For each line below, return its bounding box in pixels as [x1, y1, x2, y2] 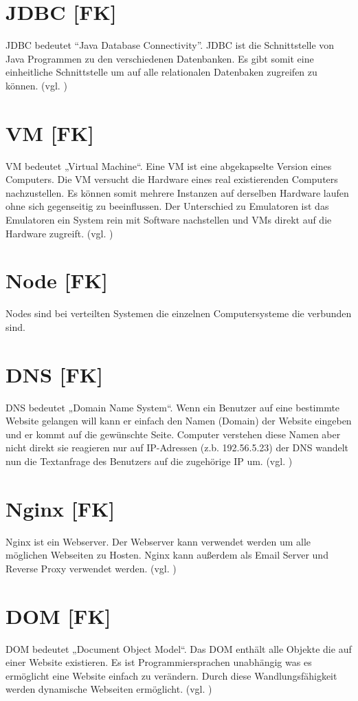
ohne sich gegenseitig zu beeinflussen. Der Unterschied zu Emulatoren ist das [5, 199, 329, 213]
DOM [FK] [5, 601, 111, 629]
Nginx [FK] [5, 494, 115, 522]
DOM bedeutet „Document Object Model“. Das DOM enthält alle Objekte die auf [5, 641, 352, 656]
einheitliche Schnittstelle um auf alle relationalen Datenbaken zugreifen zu [5, 65, 317, 79]
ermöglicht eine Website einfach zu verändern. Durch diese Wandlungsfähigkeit [5, 668, 337, 682]
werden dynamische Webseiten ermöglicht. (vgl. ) [5, 682, 212, 696]
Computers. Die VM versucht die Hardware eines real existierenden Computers [5, 172, 338, 186]
